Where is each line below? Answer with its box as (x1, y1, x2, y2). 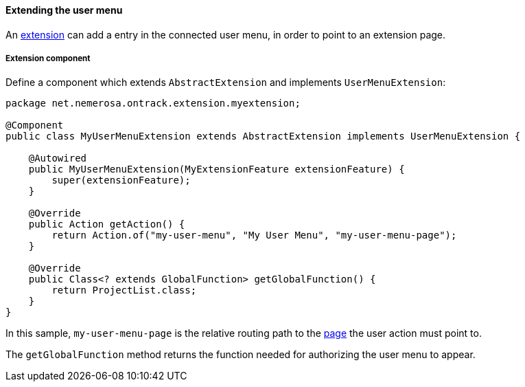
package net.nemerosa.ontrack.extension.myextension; (5, 98, 301, 109)
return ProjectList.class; (51, 285, 197, 296)
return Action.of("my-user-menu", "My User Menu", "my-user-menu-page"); (51, 230, 457, 241)
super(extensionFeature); (51, 175, 191, 186)
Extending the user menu (5, 4, 123, 16)
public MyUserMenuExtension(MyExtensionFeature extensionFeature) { (28, 164, 405, 175)
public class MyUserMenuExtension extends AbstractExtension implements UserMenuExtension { (5, 131, 521, 142)
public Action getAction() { (28, 219, 185, 230)
